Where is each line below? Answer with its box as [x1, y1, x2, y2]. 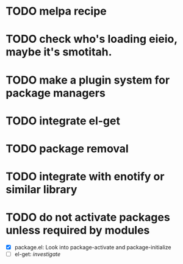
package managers [5, 86, 106, 100]
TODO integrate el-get [5, 114, 120, 127]
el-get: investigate [14, 251, 61, 258]
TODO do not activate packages [5, 210, 170, 224]
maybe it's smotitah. [5, 45, 112, 59]
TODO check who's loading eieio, [5, 32, 178, 46]
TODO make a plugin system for [5, 73, 170, 87]
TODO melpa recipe [5, 4, 107, 18]
